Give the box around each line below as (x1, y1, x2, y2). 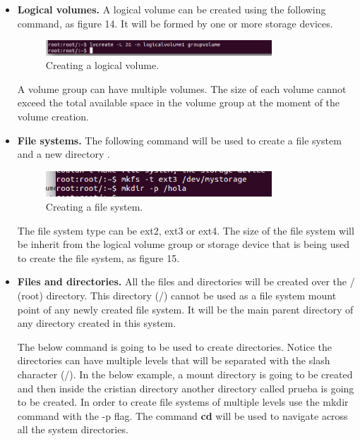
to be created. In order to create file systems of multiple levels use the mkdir (17, 395, 349, 409)
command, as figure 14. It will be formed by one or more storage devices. (17, 15, 333, 30)
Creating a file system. (45, 199, 143, 214)
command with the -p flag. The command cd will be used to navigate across (17, 408, 348, 423)
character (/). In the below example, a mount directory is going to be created (17, 366, 353, 381)
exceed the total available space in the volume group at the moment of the (17, 95, 340, 110)
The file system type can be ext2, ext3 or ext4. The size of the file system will (17, 223, 354, 237)
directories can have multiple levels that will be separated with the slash (17, 353, 330, 368)
